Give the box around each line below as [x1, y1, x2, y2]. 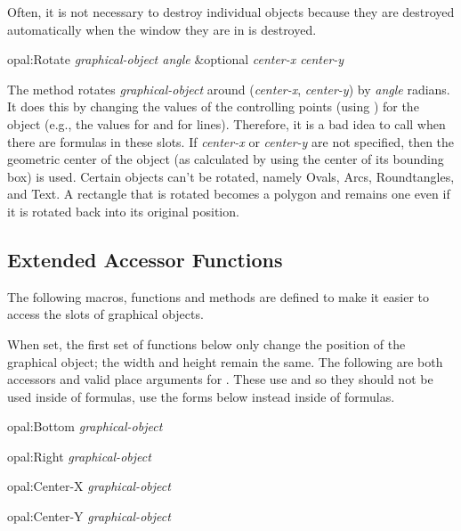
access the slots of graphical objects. [7, 305, 204, 323]
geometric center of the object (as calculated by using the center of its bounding [7, 150, 444, 168]
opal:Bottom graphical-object [7, 417, 163, 436]
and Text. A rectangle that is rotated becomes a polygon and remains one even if [7, 184, 450, 203]
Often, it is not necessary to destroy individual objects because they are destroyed [7, 3, 455, 20]
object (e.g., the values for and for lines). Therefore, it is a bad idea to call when [7, 114, 446, 133]
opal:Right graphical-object [7, 446, 151, 465]
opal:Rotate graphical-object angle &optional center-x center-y [7, 50, 344, 69]
